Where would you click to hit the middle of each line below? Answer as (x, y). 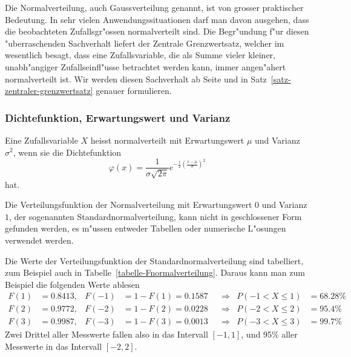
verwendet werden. (39, 240)
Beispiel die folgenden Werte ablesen (72, 284)
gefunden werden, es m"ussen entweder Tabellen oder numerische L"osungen (146, 228)
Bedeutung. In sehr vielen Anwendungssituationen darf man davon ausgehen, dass (157, 19)
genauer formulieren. (134, 91)
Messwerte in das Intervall (54, 346)
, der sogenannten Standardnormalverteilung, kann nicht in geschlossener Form (156, 216)
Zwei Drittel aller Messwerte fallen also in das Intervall (107, 334)
